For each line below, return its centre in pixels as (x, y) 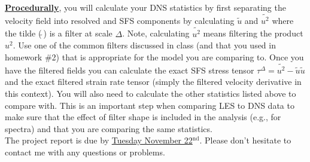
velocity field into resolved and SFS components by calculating (120, 20)
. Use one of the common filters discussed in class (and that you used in (144, 45)
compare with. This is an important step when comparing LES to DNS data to (150, 105)
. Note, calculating (156, 33)
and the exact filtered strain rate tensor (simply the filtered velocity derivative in (153, 82)
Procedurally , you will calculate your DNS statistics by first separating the (145, 7)
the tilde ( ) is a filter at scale (59, 33)
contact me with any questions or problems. (85, 152)
